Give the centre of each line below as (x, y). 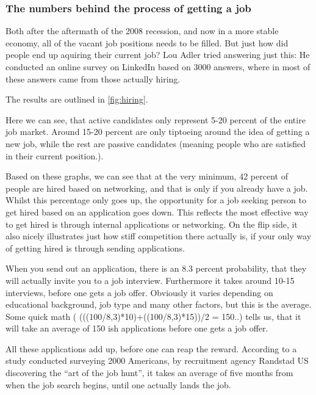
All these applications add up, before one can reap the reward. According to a (151, 348)
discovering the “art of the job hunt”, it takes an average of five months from (149, 373)
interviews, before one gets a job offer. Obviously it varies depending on (139, 292)
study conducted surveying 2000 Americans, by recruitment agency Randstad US (157, 361)
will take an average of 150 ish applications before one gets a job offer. (137, 328)
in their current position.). (55, 155)
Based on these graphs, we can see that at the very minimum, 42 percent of (147, 176)
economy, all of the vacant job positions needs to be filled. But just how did (147, 42)
